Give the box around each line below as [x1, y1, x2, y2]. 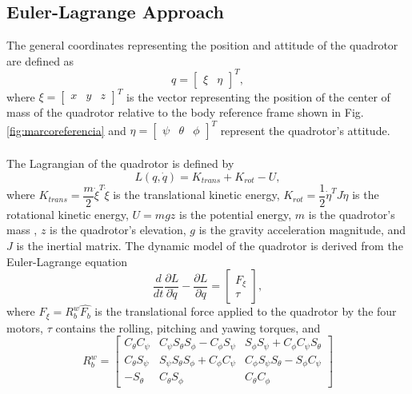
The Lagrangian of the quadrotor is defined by [6, 155, 234, 172]
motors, [6, 319, 44, 336]
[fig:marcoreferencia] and [6, 121, 126, 138]
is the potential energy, [178, 205, 292, 222]
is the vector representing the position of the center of [126, 88, 390, 105]
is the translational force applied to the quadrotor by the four [94, 303, 397, 320]
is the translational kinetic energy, [113, 186, 280, 203]
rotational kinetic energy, [6, 205, 129, 222]
